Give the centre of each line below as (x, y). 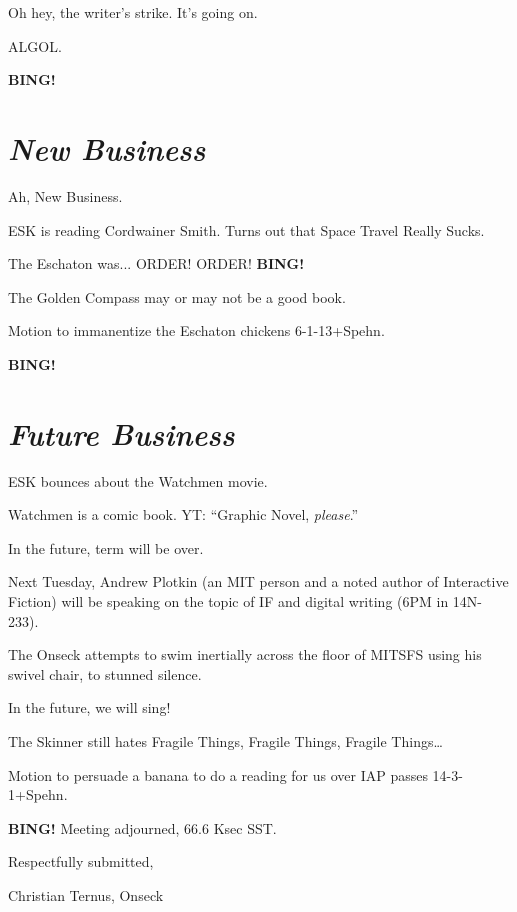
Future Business (121, 433)
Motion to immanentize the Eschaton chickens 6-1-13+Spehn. (196, 330)
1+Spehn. (38, 794)
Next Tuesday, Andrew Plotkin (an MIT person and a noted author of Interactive (258, 581)
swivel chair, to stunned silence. (105, 673)
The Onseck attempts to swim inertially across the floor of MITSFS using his (245, 654)
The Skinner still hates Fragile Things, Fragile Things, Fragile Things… (225, 740)
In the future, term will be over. (106, 547)
